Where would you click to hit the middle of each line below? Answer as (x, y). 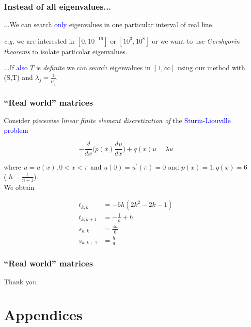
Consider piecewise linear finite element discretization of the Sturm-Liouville (117, 120)
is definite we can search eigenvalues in (93, 68)
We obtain (19, 187)
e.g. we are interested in (39, 40)
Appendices (43, 315)
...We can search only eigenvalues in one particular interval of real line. (109, 24)
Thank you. (21, 281)
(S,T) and (18, 77)
